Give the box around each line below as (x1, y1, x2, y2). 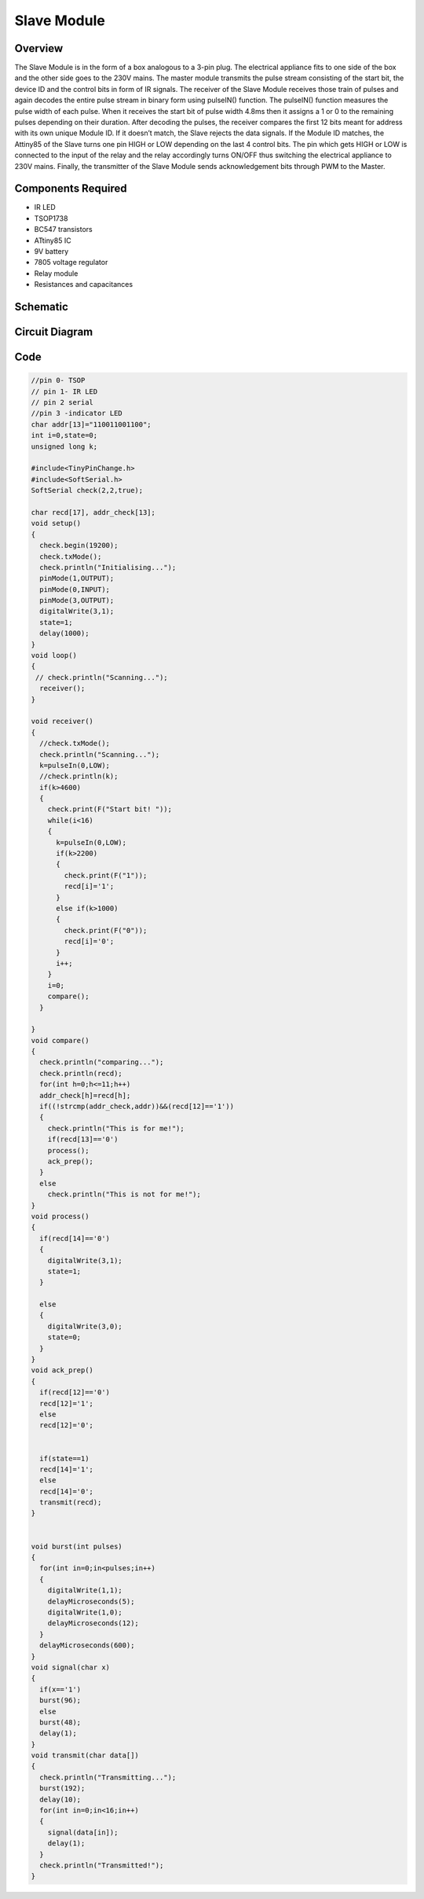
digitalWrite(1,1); (47, 1586, 123, 1595)
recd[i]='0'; (64, 937, 115, 946)
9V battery (34, 247, 69, 256)
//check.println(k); (39, 772, 119, 781)
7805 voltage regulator (34, 258, 108, 267)
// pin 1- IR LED (31, 387, 98, 396)
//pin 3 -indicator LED (31, 409, 123, 418)
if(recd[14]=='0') (39, 1234, 110, 1243)
